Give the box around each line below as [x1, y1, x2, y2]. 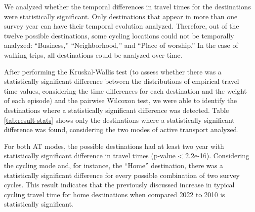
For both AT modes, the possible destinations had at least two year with [4, 141, 224, 151]
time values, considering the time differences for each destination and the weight [4, 85, 247, 96]
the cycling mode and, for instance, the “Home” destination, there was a [4, 160, 223, 170]
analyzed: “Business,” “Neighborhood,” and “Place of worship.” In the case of [4, 40, 238, 50]
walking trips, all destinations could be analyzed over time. [4, 49, 182, 60]
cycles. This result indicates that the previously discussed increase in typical [4, 179, 235, 190]
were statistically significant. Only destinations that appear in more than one [4, 11, 238, 21]
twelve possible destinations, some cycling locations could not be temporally [4, 30, 234, 40]
